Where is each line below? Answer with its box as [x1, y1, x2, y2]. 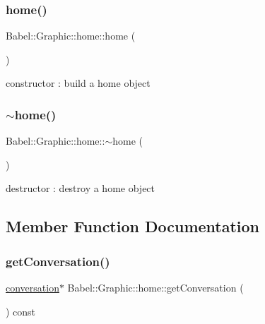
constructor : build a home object [6, 76, 151, 90]
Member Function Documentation [6, 215, 260, 237]
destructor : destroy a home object [6, 181, 155, 196]
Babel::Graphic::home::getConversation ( [67, 280, 244, 294]
